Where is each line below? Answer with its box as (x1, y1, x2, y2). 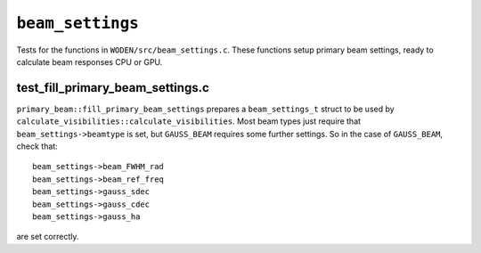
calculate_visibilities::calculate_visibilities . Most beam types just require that (16, 116, 361, 126)
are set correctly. (16, 232, 79, 242)
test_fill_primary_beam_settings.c (16, 80, 209, 95)
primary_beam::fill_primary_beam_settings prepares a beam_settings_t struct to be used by (16, 103, 395, 114)
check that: (16, 141, 58, 151)
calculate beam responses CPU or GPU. (16, 56, 163, 67)
